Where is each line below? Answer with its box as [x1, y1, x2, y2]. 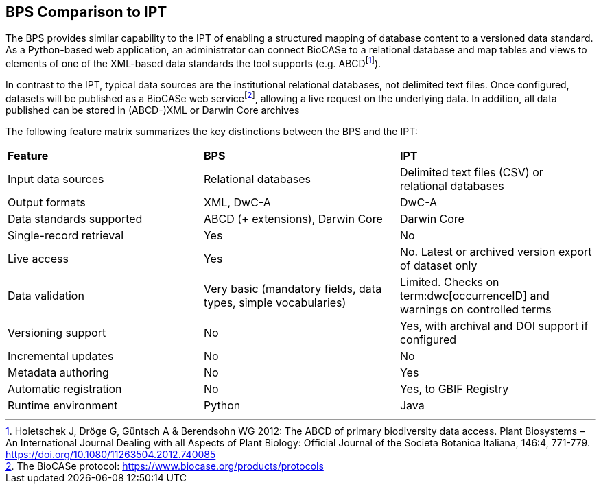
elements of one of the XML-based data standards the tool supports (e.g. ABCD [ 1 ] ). [5, 56, 381, 70]
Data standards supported [8, 211, 143, 226]
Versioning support [8, 325, 106, 339]
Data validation [8, 288, 84, 302]
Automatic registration [8, 381, 122, 396]
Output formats [8, 195, 86, 209]
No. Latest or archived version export [399, 244, 592, 259]
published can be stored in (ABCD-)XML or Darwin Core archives [5, 104, 300, 116]
